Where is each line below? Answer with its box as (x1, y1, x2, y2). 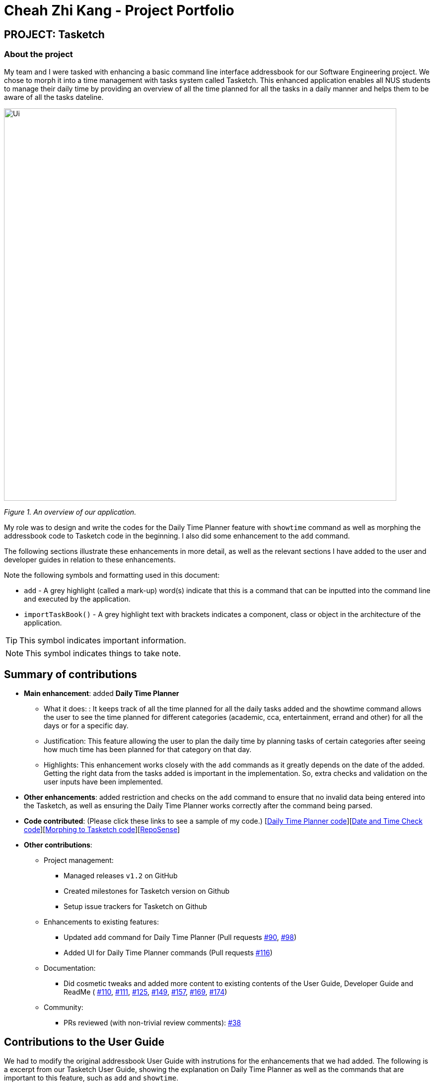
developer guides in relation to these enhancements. (4, 555, 176, 564)
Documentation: (44, 964, 96, 973)
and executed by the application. (24, 594, 131, 603)
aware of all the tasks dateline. (4, 92, 104, 101)
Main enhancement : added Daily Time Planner (24, 689, 179, 698)
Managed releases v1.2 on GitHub (64, 871, 178, 880)
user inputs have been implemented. (44, 777, 163, 786)
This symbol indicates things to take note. (25, 648, 181, 658)
